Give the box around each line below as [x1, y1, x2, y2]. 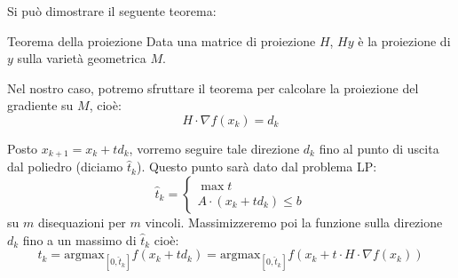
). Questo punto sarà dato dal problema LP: [136, 157, 377, 176]
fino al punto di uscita [319, 139, 439, 157]
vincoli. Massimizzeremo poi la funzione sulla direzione [145, 213, 443, 232]
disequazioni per [37, 213, 126, 232]
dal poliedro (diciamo [7, 157, 123, 176]
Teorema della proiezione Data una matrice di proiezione [7, 31, 316, 50]
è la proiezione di [358, 31, 451, 50]
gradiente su [7, 96, 74, 115]
